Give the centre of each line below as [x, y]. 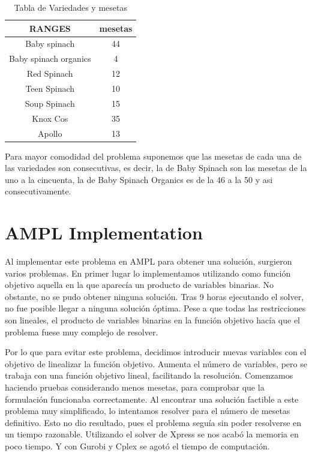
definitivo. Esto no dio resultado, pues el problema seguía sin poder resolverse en [153, 422]
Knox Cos [50, 118]
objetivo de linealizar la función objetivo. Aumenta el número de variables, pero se [156, 363]
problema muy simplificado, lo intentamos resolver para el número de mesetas [148, 411]
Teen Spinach [50, 88]
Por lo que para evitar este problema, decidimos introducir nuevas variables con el [156, 352]
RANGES [50, 28]
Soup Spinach [50, 103]
